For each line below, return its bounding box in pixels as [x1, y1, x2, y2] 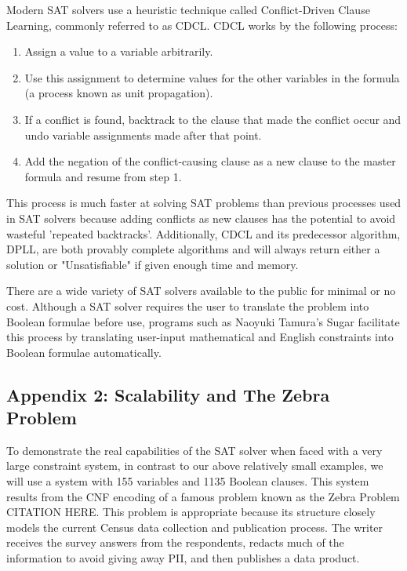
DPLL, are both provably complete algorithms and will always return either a [6, 241, 380, 257]
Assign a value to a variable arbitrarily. [24, 43, 213, 60]
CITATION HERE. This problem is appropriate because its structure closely [6, 504, 376, 520]
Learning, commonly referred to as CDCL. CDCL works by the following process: [6, 16, 398, 33]
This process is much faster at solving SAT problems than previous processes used [6, 195, 402, 211]
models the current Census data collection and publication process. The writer [6, 518, 383, 535]
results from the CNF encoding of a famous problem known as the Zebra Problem [6, 488, 400, 504]
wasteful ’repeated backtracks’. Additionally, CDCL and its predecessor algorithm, [6, 225, 401, 242]
